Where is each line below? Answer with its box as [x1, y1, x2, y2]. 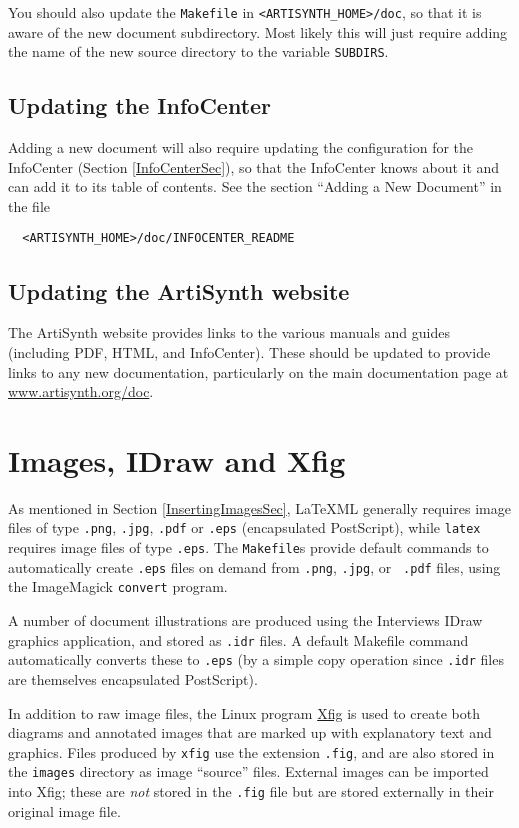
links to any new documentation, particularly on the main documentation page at [8, 361, 509, 382]
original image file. [8, 800, 121, 821]
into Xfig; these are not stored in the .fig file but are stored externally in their [8, 781, 494, 802]
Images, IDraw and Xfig [8, 439, 346, 480]
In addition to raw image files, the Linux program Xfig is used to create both [8, 702, 480, 723]
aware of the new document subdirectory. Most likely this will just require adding [8, 21, 508, 42]
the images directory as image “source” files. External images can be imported [8, 761, 489, 782]
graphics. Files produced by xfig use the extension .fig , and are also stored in [8, 741, 495, 762]
